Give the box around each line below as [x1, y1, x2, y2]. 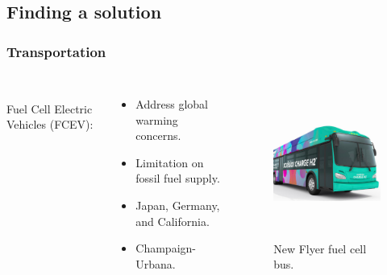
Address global [135, 96, 208, 112]
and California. [135, 212, 210, 229]
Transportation [6, 41, 106, 61]
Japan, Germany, [135, 196, 220, 213]
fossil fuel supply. [135, 170, 220, 187]
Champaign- [135, 240, 196, 257]
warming [135, 111, 178, 128]
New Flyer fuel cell [273, 240, 367, 257]
